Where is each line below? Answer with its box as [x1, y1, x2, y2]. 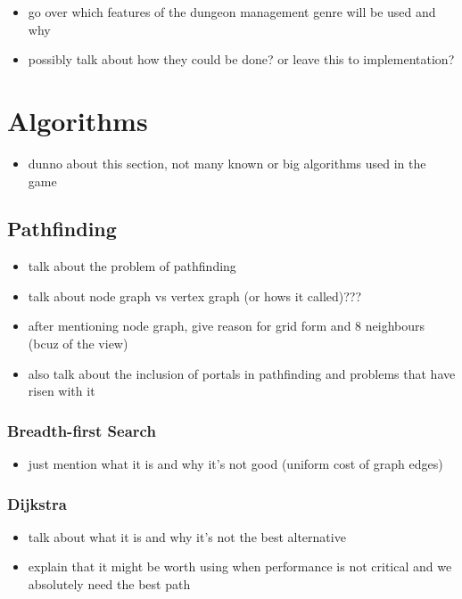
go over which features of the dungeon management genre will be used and [28, 3, 436, 21]
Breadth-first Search [7, 419, 156, 441]
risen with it [28, 382, 95, 400]
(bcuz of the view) [28, 334, 128, 353]
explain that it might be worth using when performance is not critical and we [28, 557, 452, 576]
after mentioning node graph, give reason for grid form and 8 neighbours [28, 316, 425, 335]
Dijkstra [7, 492, 67, 514]
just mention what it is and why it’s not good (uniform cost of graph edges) [28, 455, 443, 473]
